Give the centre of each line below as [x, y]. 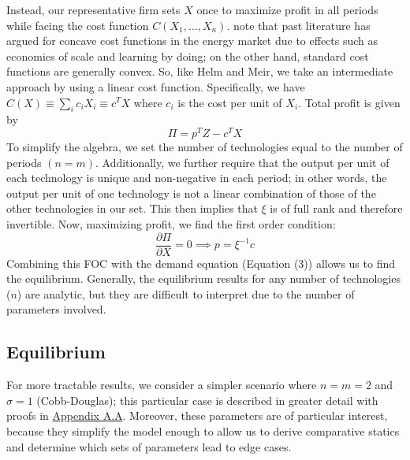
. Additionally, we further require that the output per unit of [242, 162]
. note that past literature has [298, 25]
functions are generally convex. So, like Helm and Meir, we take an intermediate [200, 71]
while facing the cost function [78, 25]
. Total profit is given [349, 102]
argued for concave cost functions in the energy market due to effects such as [192, 41]
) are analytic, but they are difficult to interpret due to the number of [186, 293]
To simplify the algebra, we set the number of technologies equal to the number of [205, 147]
